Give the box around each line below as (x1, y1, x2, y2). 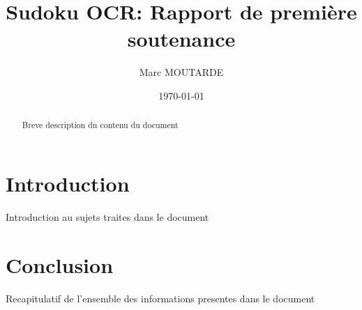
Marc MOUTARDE (139, 65, 224, 79)
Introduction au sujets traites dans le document (6, 209, 209, 224)
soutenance (127, 24, 236, 53)
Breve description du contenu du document (22, 119, 179, 131)
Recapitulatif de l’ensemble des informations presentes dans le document (6, 290, 315, 305)
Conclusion (6, 250, 114, 279)
